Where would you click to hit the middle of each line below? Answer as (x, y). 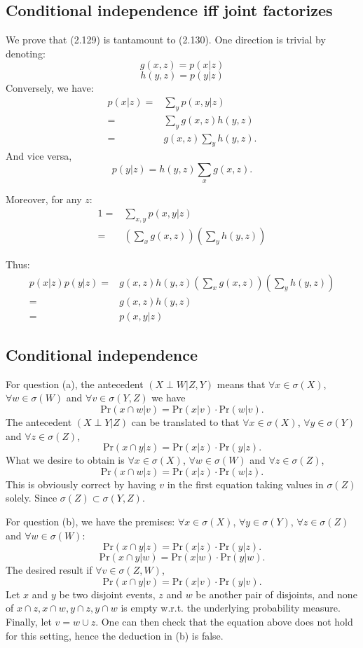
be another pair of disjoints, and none (276, 594)
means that (241, 384)
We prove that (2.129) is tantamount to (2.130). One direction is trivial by (166, 40)
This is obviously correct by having (81, 484)
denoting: (26, 53)
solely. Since (32, 498)
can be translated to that (185, 421)
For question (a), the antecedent (75, 384)
